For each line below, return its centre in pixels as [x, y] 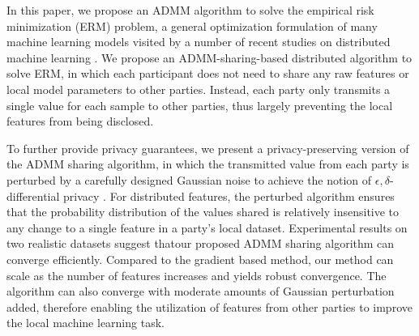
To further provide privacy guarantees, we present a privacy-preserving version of [208, 148]
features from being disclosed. [80, 121]
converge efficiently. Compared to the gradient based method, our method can [200, 259]
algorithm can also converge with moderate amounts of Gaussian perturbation [201, 291]
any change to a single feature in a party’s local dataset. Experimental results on [207, 227]
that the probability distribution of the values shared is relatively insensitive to [203, 212]
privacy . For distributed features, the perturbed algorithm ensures [229, 196]
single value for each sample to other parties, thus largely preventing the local [200, 105]
